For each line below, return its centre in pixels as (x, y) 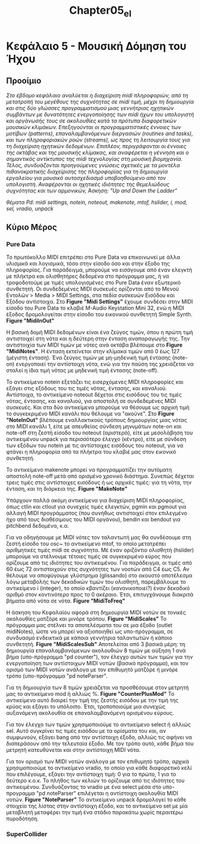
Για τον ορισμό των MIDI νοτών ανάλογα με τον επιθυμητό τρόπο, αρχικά (98, 762)
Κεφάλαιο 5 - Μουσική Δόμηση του (96, 46)
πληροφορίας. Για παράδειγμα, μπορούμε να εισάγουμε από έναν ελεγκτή (99, 270)
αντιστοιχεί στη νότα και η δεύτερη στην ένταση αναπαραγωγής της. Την (98, 339)
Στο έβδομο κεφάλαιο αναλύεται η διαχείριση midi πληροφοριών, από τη (97, 95)
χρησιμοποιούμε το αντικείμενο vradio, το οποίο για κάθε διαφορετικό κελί (99, 768)
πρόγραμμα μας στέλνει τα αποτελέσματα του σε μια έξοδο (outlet (89, 625)
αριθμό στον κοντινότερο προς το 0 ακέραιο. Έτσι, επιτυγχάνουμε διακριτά (100, 595)
